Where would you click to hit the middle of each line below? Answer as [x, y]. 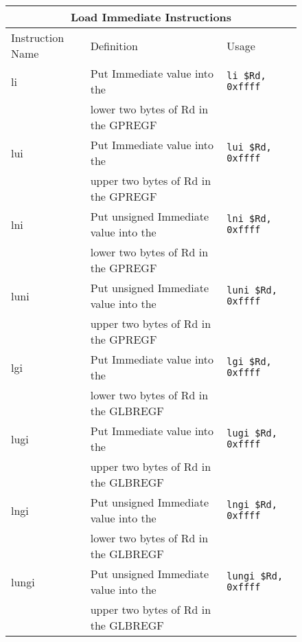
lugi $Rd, [252, 433]
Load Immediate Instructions [151, 17]
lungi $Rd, [255, 576]
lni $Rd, [249, 219]
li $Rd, [246, 76]
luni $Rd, [252, 290]
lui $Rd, [249, 147]
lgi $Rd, [249, 362]
